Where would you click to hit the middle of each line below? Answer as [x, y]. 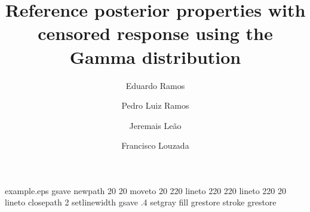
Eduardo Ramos [155, 85]
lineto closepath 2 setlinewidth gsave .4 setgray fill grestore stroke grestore [141, 202]
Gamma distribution [155, 56]
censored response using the [155, 33]
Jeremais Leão [155, 125]
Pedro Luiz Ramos [155, 105]
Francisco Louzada [155, 145]
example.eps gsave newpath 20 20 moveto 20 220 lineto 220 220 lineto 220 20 [146, 190]
